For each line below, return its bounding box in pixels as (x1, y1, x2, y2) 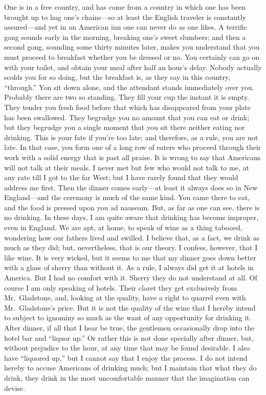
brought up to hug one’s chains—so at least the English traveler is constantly (4, 11, 246, 22)
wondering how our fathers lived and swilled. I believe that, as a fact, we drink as (4, 232, 260, 243)
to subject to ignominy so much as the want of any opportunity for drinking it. (4, 312, 252, 323)
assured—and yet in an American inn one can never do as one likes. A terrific (4, 21, 247, 32)
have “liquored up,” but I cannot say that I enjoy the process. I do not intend (4, 352, 248, 363)
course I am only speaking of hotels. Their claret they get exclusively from (4, 282, 237, 293)
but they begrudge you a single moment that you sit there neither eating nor (4, 122, 245, 133)
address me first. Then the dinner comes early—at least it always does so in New (4, 182, 258, 192)
